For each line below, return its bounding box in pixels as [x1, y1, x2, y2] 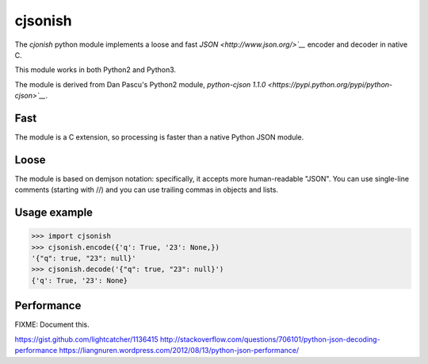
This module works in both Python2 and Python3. [14, 65, 177, 75]
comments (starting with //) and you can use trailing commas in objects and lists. [14, 185, 279, 194]
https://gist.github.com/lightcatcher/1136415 [14, 334, 159, 344]
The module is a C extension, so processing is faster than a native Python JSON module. [14, 132, 304, 142]
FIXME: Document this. [14, 320, 90, 329]
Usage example [14, 206, 94, 220]
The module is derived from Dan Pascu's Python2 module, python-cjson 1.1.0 [14, 79, 266, 89]
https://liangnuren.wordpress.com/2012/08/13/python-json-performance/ [59, 346, 300, 355]
